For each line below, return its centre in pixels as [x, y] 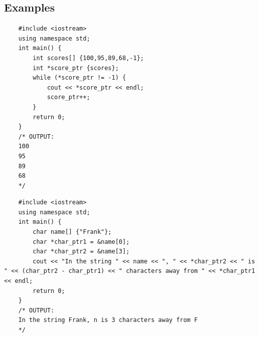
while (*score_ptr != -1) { [79, 78]
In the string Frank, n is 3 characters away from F [108, 320]
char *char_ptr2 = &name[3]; [81, 252]
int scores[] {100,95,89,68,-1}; [88, 58]
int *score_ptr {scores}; [76, 68]
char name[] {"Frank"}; [72, 232]
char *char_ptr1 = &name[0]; [81, 242]
